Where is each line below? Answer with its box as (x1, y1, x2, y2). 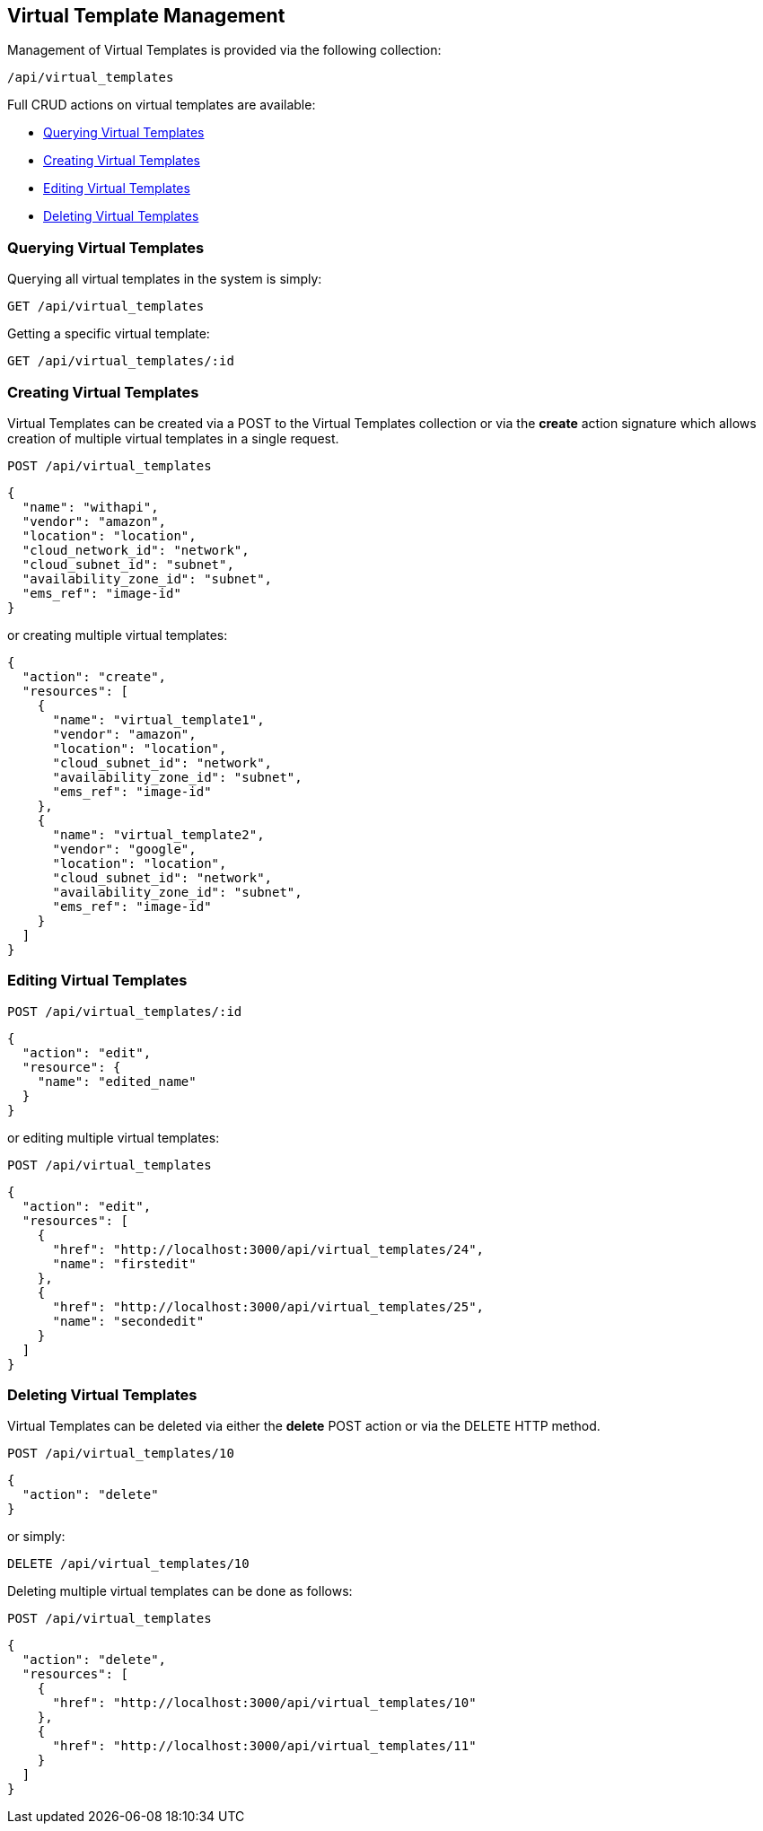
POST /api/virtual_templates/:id (7, 1003, 242, 1019)
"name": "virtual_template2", (52, 827, 265, 842)
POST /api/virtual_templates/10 (7, 1446, 234, 1461)
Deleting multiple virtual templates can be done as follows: (7, 1583, 353, 1599)
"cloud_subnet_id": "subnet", (22, 556, 234, 572)
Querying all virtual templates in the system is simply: (7, 271, 322, 287)
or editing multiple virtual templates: (7, 1129, 220, 1145)
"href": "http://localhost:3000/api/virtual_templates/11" (52, 1739, 477, 1754)
